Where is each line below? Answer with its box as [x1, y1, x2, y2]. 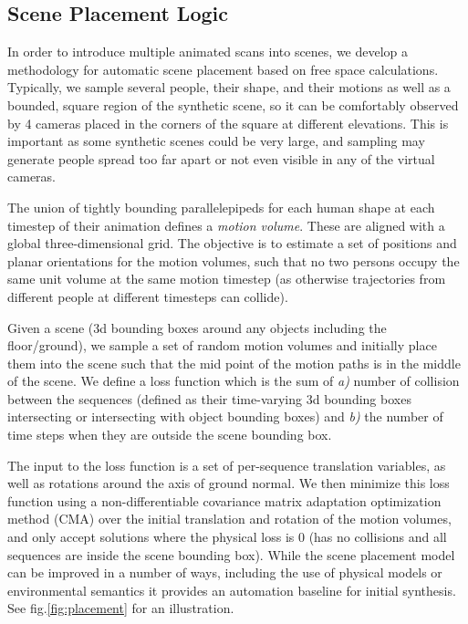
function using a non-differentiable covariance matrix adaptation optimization [7, 491, 442, 510]
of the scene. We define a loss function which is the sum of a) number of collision [7, 371, 460, 390]
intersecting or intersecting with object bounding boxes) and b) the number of [7, 407, 443, 426]
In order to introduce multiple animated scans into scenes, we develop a [7, 42, 409, 61]
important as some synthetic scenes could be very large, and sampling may [7, 131, 425, 151]
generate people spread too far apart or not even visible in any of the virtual [7, 149, 435, 168]
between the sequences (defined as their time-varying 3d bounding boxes [7, 389, 411, 408]
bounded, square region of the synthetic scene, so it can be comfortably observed [7, 95, 459, 114]
